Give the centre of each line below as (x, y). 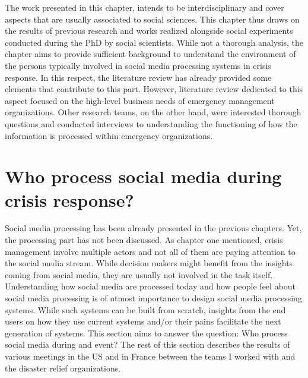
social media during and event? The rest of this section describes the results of (147, 344)
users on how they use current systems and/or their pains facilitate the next (143, 321)
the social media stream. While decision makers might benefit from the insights (149, 263)
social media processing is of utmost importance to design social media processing (153, 298)
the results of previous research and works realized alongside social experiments (149, 31)
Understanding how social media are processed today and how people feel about (150, 286)
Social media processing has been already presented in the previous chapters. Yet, (153, 228)
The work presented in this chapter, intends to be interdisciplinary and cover (145, 7)
